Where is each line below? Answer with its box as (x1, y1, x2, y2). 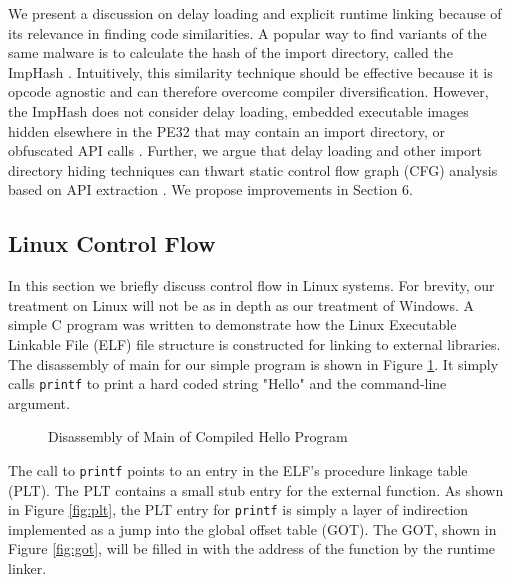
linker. (8, 558, 47, 579)
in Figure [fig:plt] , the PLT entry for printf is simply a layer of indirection (8, 499, 469, 520)
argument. (8, 392, 70, 413)
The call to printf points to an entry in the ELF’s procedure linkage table (8, 459, 468, 480)
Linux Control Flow (8, 228, 216, 259)
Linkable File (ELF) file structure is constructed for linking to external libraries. (8, 333, 501, 354)
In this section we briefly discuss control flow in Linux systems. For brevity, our (8, 275, 495, 296)
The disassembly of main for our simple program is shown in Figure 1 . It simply (8, 353, 499, 374)
